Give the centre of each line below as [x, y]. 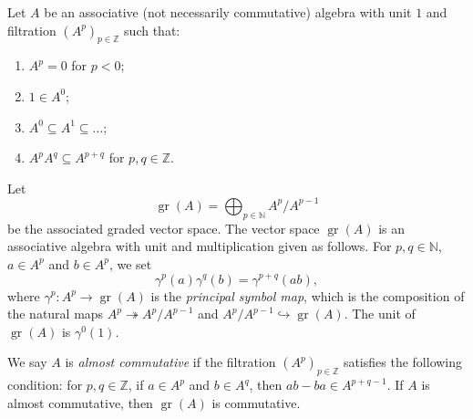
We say [27, 362]
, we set [130, 263]
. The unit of [380, 314]
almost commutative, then [80, 402]
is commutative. [256, 402]
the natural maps [56, 314]
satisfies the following [403, 362]
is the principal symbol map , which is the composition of [308, 295]
